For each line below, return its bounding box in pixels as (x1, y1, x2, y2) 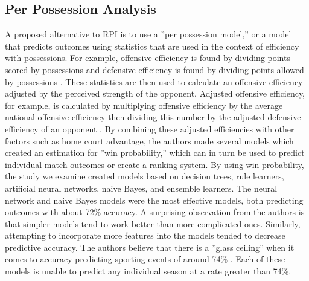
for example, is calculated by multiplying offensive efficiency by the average (5, 99, 283, 111)
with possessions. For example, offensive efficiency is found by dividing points (5, 51, 290, 64)
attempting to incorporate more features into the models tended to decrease (5, 229, 285, 242)
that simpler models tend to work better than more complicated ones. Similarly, (5, 217, 301, 230)
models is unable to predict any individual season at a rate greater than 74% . (5, 265, 291, 277)
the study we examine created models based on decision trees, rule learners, (5, 170, 284, 182)
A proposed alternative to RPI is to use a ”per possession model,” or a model (5, 28, 291, 40)
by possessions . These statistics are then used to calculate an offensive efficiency (5, 75, 303, 88)
